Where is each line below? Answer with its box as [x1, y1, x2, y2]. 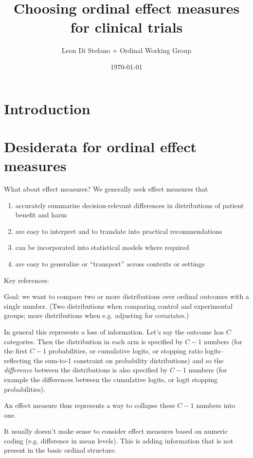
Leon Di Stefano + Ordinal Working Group [61, 45, 192, 55]
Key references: [4, 275, 49, 285]
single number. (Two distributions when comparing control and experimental [4, 300, 233, 311]
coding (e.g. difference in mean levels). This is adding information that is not [4, 435, 234, 445]
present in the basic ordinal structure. [4, 445, 117, 455]
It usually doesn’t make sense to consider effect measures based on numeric [4, 426, 228, 436]
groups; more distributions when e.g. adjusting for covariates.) [4, 310, 189, 320]
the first [4, 346, 28, 356]
